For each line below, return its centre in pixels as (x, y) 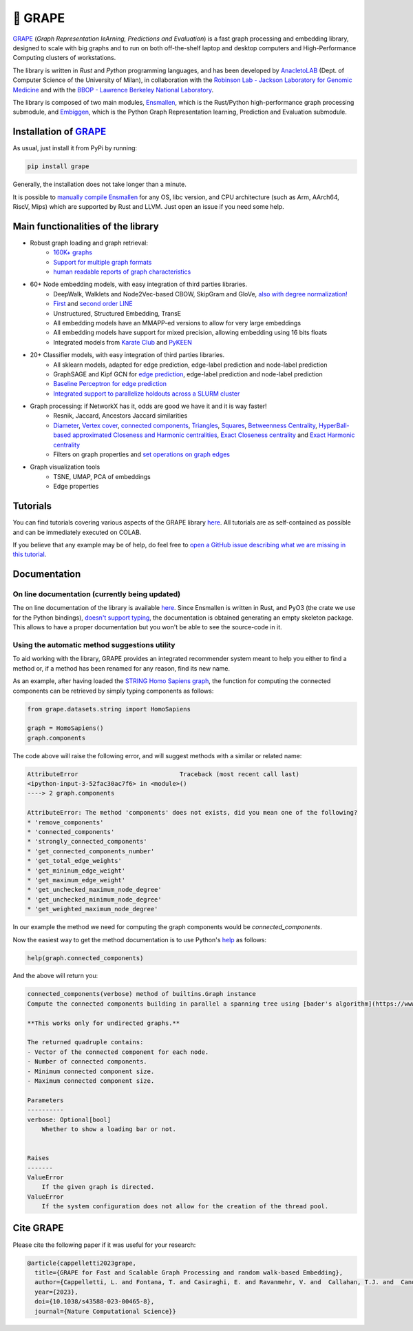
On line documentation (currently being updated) (97, 594)
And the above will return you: (55, 976)
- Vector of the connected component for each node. (118, 1052)
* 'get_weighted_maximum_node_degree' (93, 909)
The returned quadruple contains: (85, 1042)
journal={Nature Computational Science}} (106, 1311)
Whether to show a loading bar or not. (109, 1129)
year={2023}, (56, 1292)
